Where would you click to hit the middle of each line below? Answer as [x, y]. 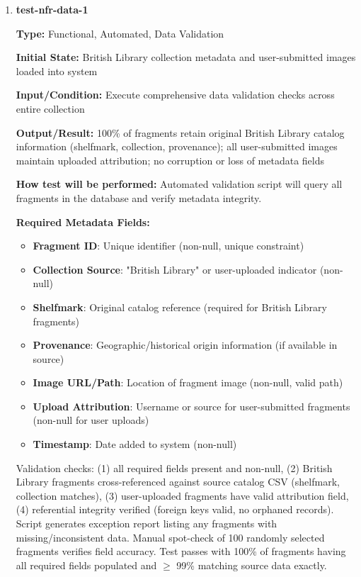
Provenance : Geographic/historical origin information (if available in [185, 345]
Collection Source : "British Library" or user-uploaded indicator [175, 269]
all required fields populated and [86, 565]
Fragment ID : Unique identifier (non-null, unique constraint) [168, 246]
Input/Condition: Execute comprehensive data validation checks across [175, 95]
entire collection [50, 108]
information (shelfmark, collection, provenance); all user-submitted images [177, 146]
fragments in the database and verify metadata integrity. [139, 197]
